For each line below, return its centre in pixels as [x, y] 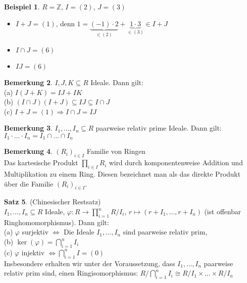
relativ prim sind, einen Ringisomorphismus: [71, 273]
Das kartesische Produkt [41, 163]
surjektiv [35, 232]
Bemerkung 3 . [28, 128]
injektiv [33, 252]
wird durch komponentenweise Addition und [176, 163]
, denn [66, 23]
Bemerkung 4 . [28, 151]
